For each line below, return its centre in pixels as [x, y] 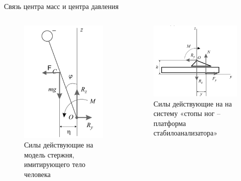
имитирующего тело [55, 164]
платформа [170, 123]
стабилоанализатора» [186, 133]
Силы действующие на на [193, 103]
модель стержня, [49, 154]
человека [37, 174]
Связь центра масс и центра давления [62, 6]
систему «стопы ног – [187, 113]
